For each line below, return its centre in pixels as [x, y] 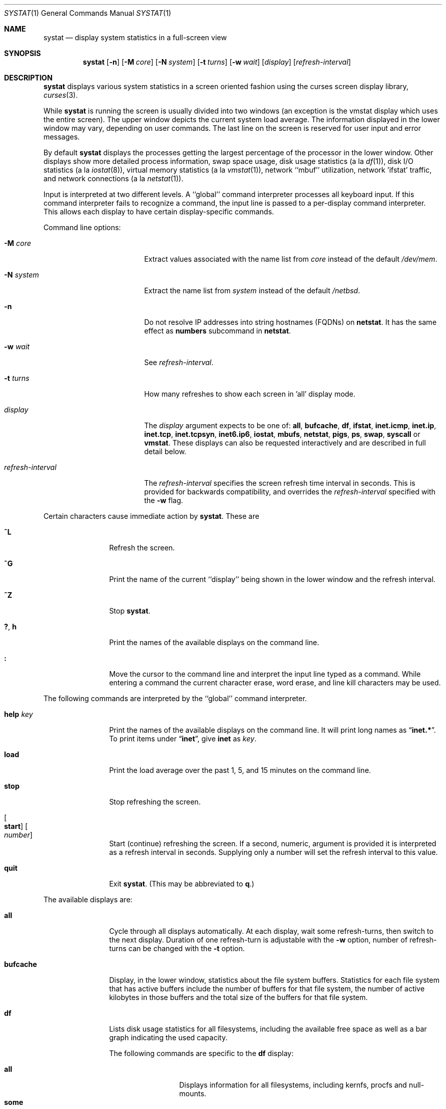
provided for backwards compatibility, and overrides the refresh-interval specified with [290, 492]
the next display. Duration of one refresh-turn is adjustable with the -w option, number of [258, 940]
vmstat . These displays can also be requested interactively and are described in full [285, 443]
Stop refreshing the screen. [155, 802]
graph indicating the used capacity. [168, 1037]
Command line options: [82, 227]
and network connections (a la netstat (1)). [113, 178]
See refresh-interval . [179, 362]
